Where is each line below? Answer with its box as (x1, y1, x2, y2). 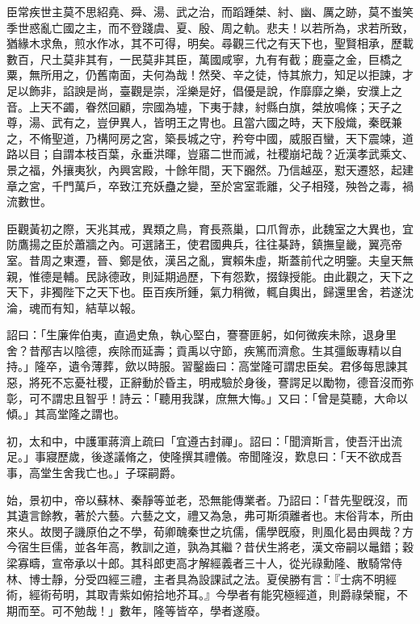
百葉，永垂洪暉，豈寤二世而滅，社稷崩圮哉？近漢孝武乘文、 (96, 145, 414, 162)
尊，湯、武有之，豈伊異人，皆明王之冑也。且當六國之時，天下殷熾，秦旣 (6, 114, 391, 131)
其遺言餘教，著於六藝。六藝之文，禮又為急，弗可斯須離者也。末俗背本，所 (6, 507, 402, 524)
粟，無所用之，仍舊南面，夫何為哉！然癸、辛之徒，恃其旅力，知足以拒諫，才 (6, 66, 414, 83)
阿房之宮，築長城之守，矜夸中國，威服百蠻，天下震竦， (107, 129, 402, 146)
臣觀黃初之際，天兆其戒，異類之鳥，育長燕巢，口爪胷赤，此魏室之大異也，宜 (6, 220, 414, 237)
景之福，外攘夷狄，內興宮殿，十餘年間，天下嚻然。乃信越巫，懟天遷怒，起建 (6, 161, 414, 178)
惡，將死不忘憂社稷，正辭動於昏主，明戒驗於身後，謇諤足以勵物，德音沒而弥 (6, 374, 414, 391)
